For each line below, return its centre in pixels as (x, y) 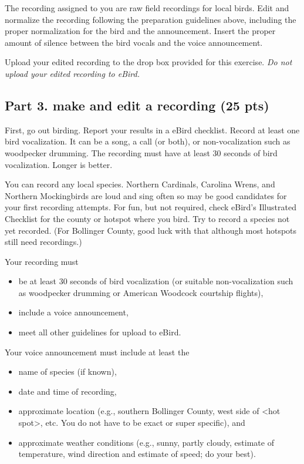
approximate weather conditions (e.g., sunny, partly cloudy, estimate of (146, 442)
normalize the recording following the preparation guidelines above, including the (151, 19)
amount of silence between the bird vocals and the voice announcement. (134, 42)
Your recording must (42, 261)
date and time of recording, (67, 391)
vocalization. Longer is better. (59, 164)
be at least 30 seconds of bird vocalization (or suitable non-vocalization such (156, 281)
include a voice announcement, (73, 312)
